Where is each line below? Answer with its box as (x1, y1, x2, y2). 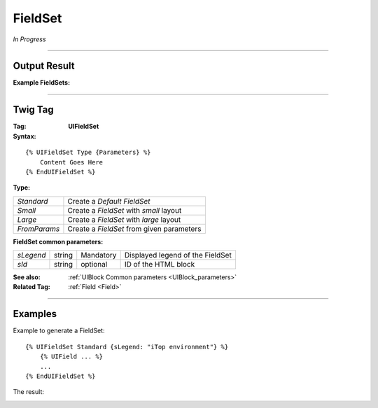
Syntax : (13, 132, 36, 140)
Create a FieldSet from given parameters (67, 224, 202, 234)
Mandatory (80, 251, 117, 260)
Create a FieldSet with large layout (67, 214, 181, 224)
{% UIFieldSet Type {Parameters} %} (25, 148, 151, 157)
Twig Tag (13, 104, 54, 115)
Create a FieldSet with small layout (67, 205, 182, 215)
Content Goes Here (39, 158, 104, 166)
